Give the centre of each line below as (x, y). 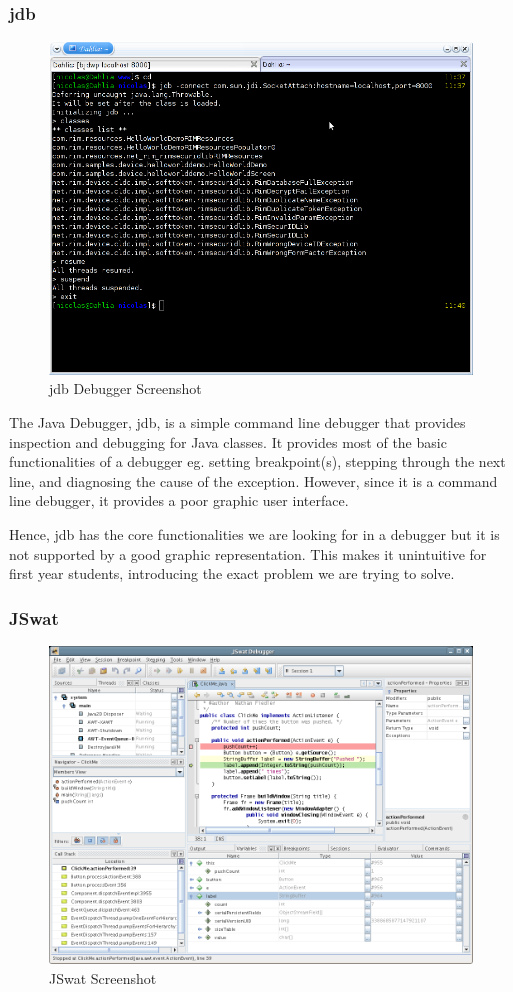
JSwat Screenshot (103, 977)
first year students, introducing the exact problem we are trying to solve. (232, 573)
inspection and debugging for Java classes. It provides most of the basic (228, 441)
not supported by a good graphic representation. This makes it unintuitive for (248, 553)
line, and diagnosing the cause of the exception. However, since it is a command (253, 480)
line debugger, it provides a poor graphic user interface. (179, 500)
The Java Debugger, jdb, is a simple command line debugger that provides (237, 422)
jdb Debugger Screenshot (125, 388)
